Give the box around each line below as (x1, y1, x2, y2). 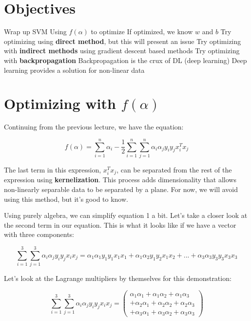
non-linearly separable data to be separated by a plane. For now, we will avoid (4, 184, 238, 194)
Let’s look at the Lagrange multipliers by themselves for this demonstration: (4, 273, 232, 283)
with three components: (4, 229, 75, 239)
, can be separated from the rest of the (116, 164, 232, 174)
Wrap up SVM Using (4, 26, 67, 37)
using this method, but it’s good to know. (4, 193, 128, 204)
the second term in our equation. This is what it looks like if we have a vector (4, 219, 236, 230)
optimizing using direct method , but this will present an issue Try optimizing (4, 36, 241, 46)
